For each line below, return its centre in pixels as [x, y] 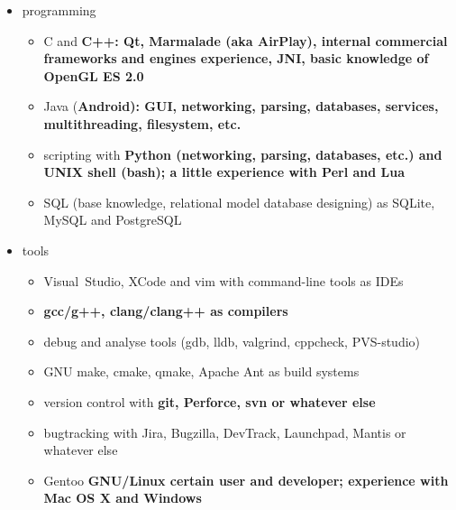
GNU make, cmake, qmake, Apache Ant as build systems [201, 371]
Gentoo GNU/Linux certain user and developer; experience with [246, 480]
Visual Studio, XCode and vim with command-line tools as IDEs [223, 280]
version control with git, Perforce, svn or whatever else [210, 401]
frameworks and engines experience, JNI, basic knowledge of [236, 58]
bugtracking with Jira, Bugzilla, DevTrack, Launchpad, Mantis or [225, 432]
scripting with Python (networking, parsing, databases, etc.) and [243, 154]
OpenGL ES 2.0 [94, 75]
